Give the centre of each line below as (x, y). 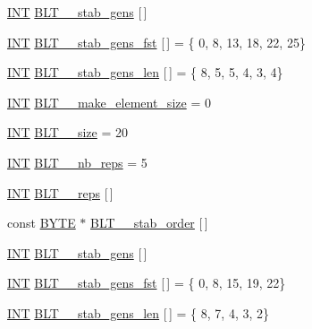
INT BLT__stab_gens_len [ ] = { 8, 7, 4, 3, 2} (138, 312)
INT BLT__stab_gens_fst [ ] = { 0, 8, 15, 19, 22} (147, 283)
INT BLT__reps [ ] (60, 192)
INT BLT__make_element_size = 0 (109, 102)
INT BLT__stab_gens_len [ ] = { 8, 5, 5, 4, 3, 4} (145, 72)
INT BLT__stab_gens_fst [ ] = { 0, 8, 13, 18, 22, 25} (156, 42)
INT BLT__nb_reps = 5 (77, 162)
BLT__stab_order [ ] (149, 223)
